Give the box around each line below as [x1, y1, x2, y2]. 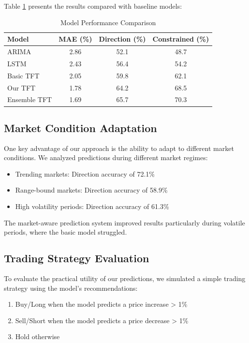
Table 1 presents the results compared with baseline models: [4, 1, 182, 11]
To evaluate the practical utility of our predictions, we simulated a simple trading [4, 273, 246, 283]
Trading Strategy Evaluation [4, 251, 149, 266]
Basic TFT [7, 70, 40, 80]
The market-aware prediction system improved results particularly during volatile [4, 217, 245, 227]
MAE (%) [59, 34, 92, 44]
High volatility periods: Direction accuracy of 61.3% [15, 201, 169, 211]
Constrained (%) [152, 34, 209, 44]
